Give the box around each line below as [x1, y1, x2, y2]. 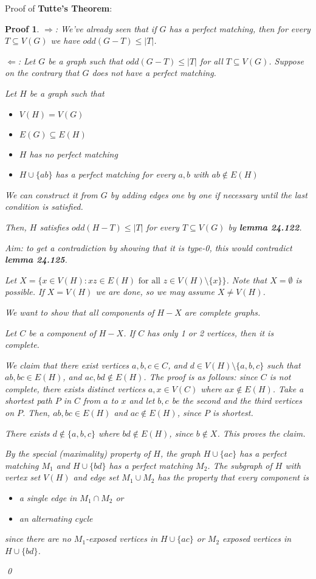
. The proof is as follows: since [143, 370, 258, 383]
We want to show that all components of [5, 305, 154, 318]
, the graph [160, 447, 201, 460]
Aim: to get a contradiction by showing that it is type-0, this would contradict [5, 241, 292, 254]
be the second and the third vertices [171, 394, 302, 407]
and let [129, 394, 155, 407]
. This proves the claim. [217, 426, 306, 439]
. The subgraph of [207, 459, 272, 471]
